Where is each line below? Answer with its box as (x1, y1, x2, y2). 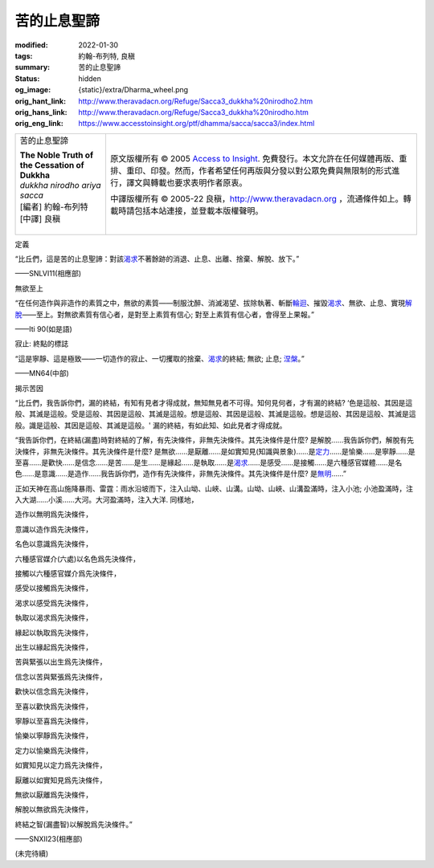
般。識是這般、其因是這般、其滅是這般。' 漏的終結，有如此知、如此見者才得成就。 (14, 420, 287, 430)
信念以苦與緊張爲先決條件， (14, 671, 107, 682)
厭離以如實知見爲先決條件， (14, 775, 107, 784)
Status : (14, 73, 40, 84)
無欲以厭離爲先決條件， (14, 789, 92, 799)
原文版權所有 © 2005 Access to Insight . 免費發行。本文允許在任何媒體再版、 (109, 153, 399, 164)
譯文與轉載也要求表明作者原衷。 (125, 177, 248, 188)
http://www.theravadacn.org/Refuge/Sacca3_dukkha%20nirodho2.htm (78, 96, 313, 106)
